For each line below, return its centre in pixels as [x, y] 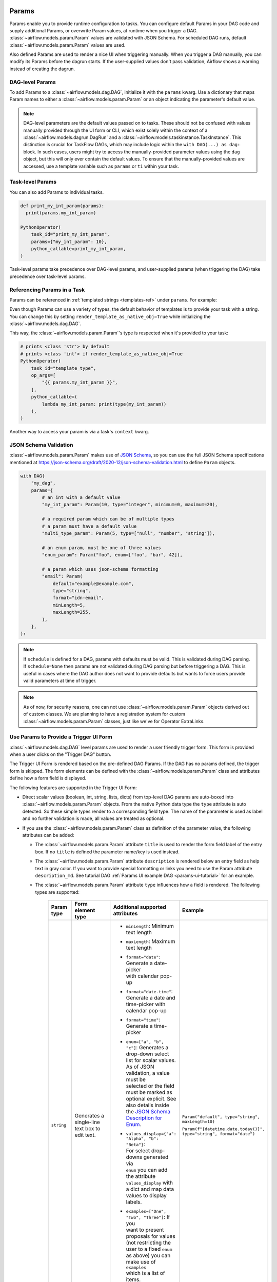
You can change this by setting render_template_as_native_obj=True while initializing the [110, 316]
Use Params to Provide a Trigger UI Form [61, 737]
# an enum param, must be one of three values [101, 548]
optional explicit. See [151, 1099]
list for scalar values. [151, 1060]
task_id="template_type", [64, 368]
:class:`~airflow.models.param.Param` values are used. [67, 45]
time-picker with [146, 1004]
